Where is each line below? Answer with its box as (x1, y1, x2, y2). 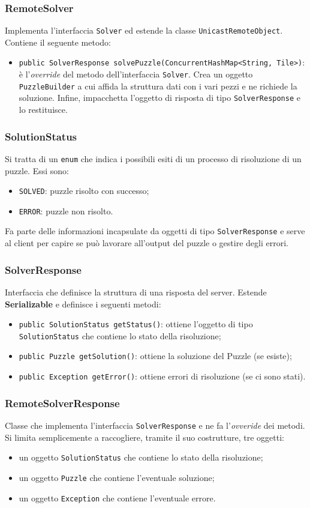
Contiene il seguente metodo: (5, 35, 112, 48)
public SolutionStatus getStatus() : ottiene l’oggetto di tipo (19, 318, 253, 330)
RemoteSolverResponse (5, 395, 120, 410)
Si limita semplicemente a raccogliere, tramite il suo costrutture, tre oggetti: (5, 431, 284, 443)
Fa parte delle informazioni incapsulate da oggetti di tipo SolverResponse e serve (5, 225, 305, 237)
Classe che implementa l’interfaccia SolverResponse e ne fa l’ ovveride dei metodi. (5, 419, 305, 431)
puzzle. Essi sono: (5, 164, 69, 177)
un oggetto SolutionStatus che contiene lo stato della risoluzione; (19, 451, 263, 464)
